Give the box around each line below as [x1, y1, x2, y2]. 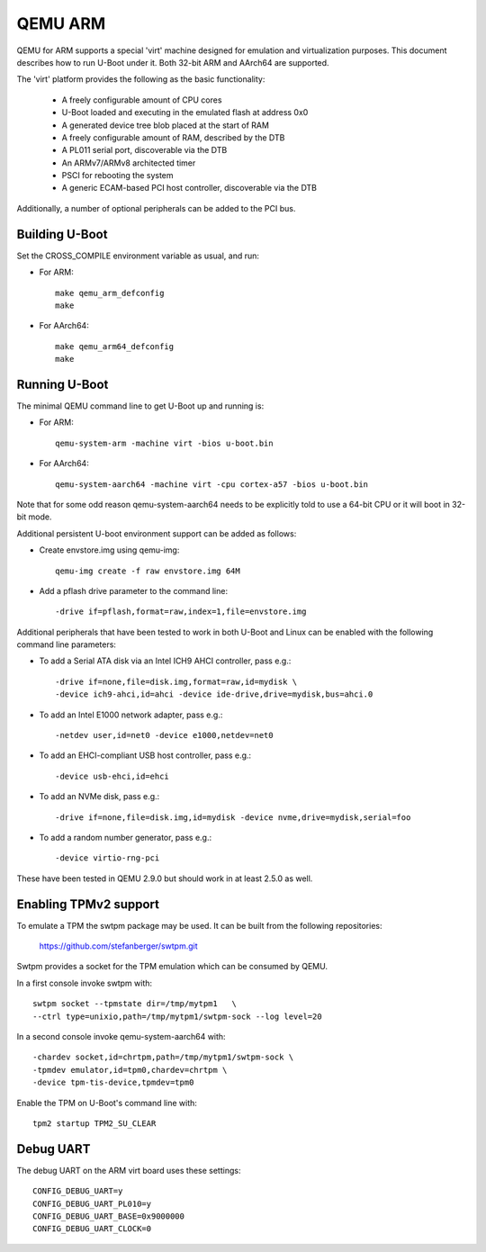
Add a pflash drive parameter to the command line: [39, 585, 229, 596]
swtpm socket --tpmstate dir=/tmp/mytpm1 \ [32, 999, 238, 1009]
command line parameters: [16, 639, 117, 650]
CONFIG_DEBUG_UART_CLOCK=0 [32, 1224, 152, 1234]
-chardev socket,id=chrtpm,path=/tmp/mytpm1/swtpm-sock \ [32, 1052, 294, 1062]
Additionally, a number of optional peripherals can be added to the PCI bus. [16, 203, 296, 213]
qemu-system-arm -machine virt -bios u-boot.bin [55, 437, 274, 448]
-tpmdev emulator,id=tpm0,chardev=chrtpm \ [32, 1065, 228, 1075]
